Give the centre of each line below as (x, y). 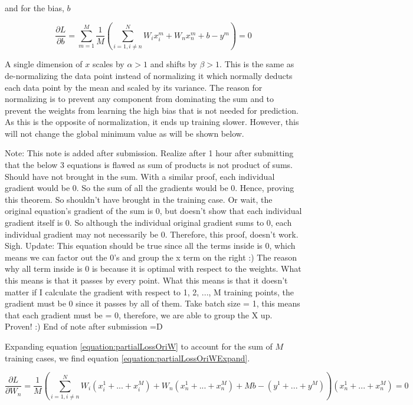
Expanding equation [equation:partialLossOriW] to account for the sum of (139, 346)
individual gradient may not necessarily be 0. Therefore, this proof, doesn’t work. (152, 234)
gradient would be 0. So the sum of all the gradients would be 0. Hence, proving (150, 188)
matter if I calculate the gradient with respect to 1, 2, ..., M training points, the (149, 292)
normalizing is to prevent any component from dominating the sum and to (140, 99)
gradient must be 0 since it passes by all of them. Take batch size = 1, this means (153, 303)
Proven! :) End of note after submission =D (84, 326)
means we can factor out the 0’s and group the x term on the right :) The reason (151, 257)
